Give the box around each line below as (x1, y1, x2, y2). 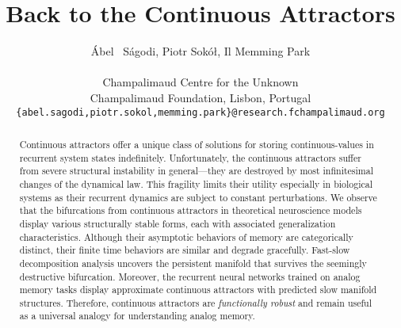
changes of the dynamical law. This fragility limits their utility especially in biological (19, 177, 373, 190)
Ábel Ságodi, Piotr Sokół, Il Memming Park (90, 43, 311, 59)
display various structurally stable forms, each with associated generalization (19, 216, 336, 230)
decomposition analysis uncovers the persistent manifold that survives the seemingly (19, 256, 367, 269)
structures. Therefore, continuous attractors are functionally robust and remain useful (19, 296, 372, 309)
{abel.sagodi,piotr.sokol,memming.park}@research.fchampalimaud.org (16, 106, 385, 118)
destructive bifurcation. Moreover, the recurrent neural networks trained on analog (19, 269, 361, 283)
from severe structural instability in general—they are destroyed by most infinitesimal (19, 164, 373, 177)
